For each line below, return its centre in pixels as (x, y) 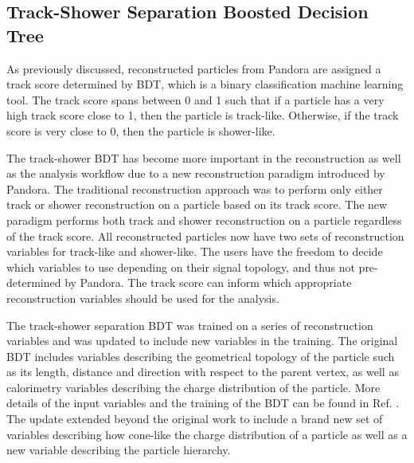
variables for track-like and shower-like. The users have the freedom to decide (195, 251)
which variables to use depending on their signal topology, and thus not (181, 267)
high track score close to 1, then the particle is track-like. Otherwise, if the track (203, 115)
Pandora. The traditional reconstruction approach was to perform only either (195, 188)
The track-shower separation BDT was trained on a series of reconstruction (190, 325)
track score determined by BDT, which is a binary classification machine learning (205, 84)
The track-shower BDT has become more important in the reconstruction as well (204, 157)
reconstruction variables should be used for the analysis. (143, 298)
